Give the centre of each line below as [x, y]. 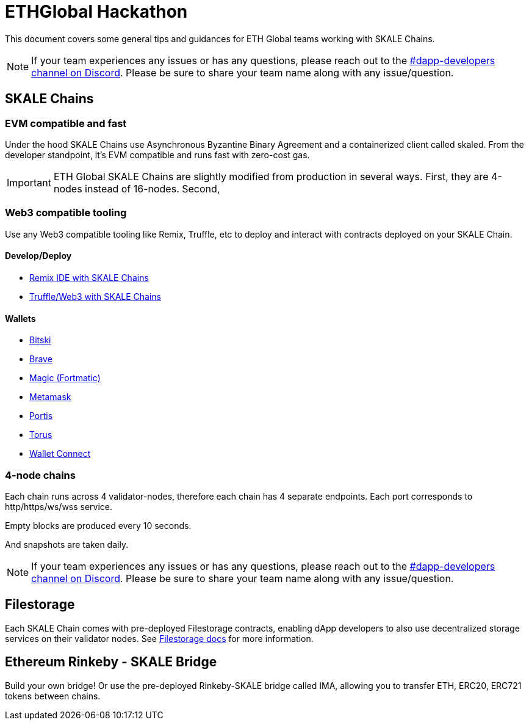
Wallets [20, 318]
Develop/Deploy [38, 256]
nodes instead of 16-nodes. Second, [137, 188]
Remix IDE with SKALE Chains [89, 277]
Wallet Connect [60, 454]
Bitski [40, 340]
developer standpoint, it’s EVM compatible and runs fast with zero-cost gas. [157, 155]
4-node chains [40, 475]
